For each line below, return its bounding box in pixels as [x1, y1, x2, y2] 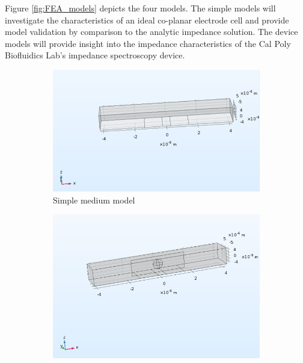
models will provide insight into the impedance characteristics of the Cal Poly [5, 37, 291, 49]
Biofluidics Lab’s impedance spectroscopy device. [5, 49, 185, 61]
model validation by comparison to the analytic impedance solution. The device [5, 25, 298, 38]
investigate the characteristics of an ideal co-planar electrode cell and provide [5, 13, 289, 26]
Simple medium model [53, 193, 135, 206]
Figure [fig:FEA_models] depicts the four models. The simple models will [5, 2, 276, 14]
